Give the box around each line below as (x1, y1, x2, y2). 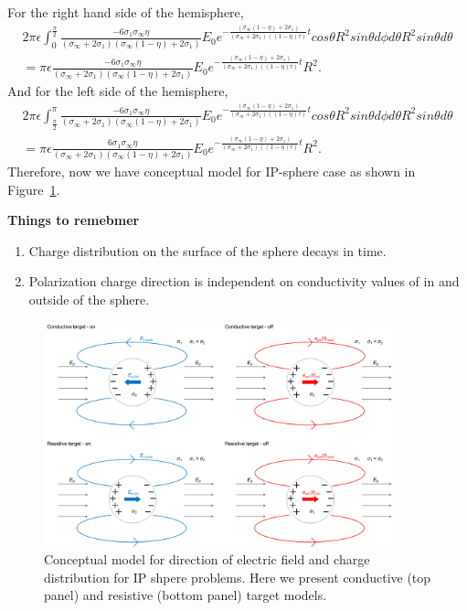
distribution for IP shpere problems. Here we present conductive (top (44, 567, 431, 586)
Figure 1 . (7, 179, 60, 198)
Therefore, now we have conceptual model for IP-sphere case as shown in (7, 162, 416, 181)
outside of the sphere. (28, 290, 150, 309)
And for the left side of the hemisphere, (7, 80, 228, 100)
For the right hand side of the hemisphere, (7, 3, 244, 21)
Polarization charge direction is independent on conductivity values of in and (28, 272, 460, 291)
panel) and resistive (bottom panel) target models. (44, 585, 327, 605)
